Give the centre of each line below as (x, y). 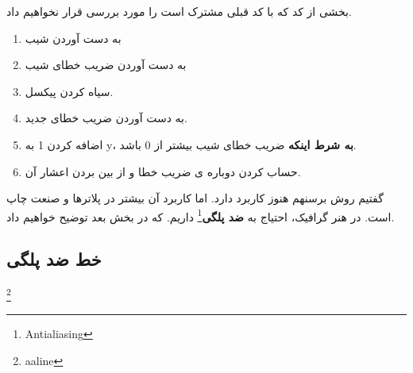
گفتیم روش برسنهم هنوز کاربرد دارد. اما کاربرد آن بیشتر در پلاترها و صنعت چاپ (195, 198)
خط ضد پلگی (54, 259)
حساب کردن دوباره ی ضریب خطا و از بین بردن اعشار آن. (163, 171)
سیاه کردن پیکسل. (69, 91)
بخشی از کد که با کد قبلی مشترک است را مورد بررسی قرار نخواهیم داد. (179, 11)
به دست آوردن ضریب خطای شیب (106, 65)
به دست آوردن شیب (73, 38)
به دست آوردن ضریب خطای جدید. (106, 118)
